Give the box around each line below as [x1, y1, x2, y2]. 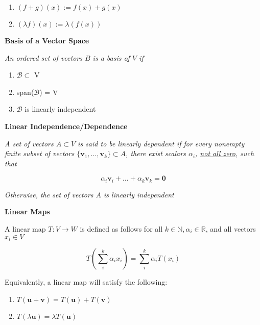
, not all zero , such [195, 148, 254, 159]
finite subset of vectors [5, 148, 75, 159]
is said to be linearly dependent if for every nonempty [78, 138, 245, 148]
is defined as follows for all [80, 223, 163, 234]
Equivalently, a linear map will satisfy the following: [5, 277, 168, 287]
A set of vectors [5, 138, 54, 148]
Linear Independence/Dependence [5, 120, 128, 131]
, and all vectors [205, 223, 256, 234]
